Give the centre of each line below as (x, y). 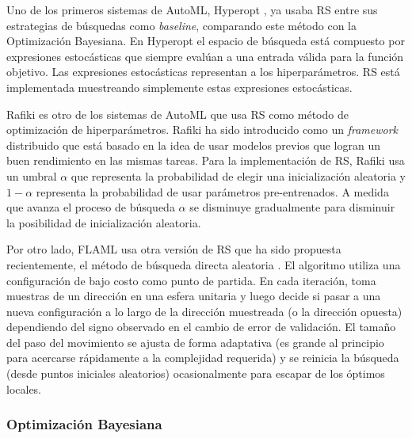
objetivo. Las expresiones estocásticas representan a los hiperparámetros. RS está (203, 72)
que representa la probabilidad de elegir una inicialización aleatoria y (238, 175)
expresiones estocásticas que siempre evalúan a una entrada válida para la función (205, 56)
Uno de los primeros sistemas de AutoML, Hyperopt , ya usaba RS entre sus (192, 10)
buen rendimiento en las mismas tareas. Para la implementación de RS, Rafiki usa (206, 160)
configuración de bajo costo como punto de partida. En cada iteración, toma (191, 280)
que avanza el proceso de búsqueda (91, 207)
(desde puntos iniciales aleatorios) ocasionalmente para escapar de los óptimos (196, 373)
